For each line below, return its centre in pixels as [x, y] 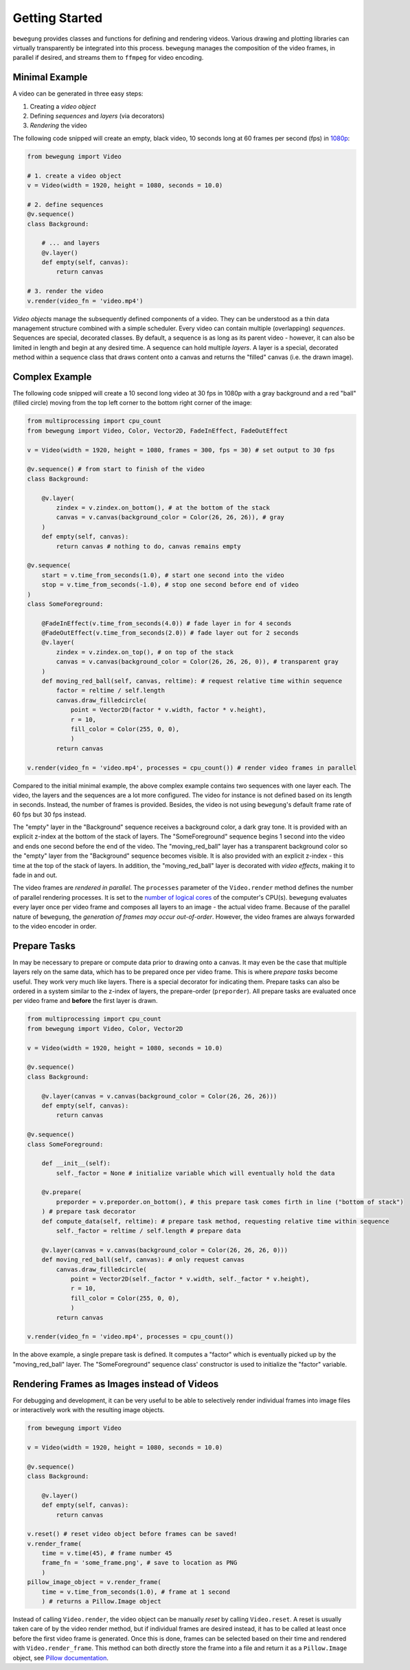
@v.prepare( [62, 1192]
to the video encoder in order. [55, 926]
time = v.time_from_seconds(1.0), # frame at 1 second [136, 1592]
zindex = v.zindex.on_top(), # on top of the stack [145, 652]
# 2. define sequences [65, 204]
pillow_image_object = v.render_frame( [94, 1582]
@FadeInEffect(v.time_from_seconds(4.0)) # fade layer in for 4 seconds [167, 623]
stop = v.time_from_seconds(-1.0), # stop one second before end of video [170, 585]
